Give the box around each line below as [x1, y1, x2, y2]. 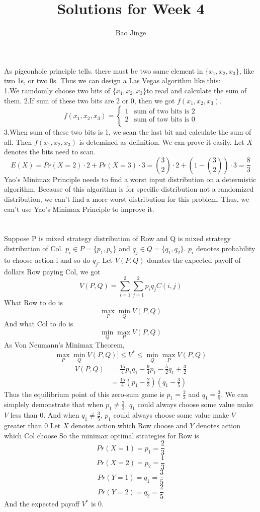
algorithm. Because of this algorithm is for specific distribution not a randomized [4, 184, 254, 194]
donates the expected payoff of [147, 254, 241, 265]
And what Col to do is [4, 318, 73, 329]
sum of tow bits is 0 [134, 116, 195, 123]
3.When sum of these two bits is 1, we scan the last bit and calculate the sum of [4, 127, 251, 137]
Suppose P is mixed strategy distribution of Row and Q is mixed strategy [4, 233, 231, 244]
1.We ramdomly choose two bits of [4, 85, 110, 95]
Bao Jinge [115, 27, 146, 38]
